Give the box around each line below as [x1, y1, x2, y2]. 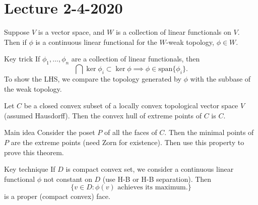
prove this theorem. [4, 147, 64, 157]
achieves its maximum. [117, 184, 188, 191]
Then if [4, 36, 27, 47]
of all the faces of [104, 127, 157, 138]
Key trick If [4, 53, 40, 64]
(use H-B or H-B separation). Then [102, 173, 212, 184]
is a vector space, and [38, 27, 105, 37]
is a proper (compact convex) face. [4, 191, 110, 201]
